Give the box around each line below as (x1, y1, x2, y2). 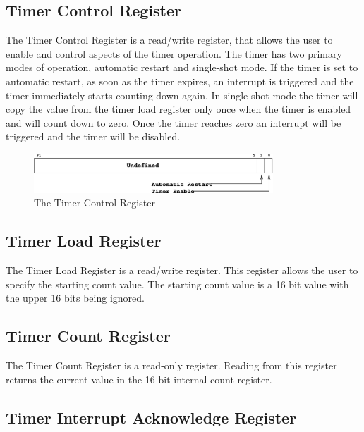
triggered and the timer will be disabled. (6, 129, 181, 144)
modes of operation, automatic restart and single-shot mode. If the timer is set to (6, 60, 358, 75)
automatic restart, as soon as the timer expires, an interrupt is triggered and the (6, 73, 354, 88)
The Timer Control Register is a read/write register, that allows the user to (6, 32, 333, 47)
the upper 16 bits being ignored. (6, 290, 145, 305)
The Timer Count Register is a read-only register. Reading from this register (6, 357, 337, 372)
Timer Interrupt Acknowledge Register (6, 406, 297, 428)
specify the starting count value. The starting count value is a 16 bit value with (6, 276, 349, 291)
